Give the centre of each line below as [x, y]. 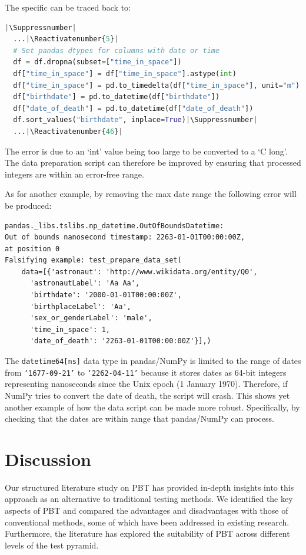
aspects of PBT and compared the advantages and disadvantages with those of [147, 510]
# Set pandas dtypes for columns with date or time [117, 50]
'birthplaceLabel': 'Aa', [80, 306]
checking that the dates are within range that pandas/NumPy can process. [139, 418]
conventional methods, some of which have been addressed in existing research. [147, 522]
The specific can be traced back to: [68, 7]
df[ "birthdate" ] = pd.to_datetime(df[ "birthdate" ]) [117, 97]
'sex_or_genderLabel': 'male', [91, 318]
